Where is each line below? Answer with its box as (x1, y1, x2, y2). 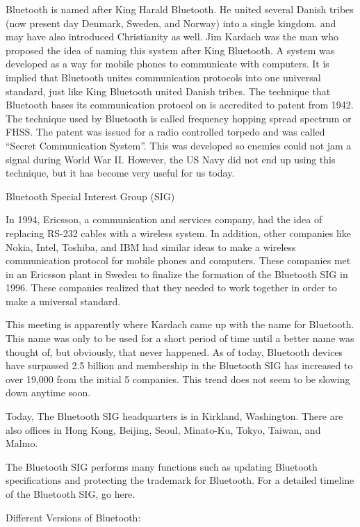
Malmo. (6, 436, 38, 451)
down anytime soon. (6, 385, 91, 400)
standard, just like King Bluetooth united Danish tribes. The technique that (6, 83, 331, 98)
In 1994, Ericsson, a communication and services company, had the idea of (6, 212, 322, 227)
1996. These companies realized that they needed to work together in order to (6, 280, 337, 295)
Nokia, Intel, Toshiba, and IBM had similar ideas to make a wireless (6, 239, 296, 254)
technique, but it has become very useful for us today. (6, 165, 235, 180)
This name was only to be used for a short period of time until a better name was (6, 331, 354, 346)
